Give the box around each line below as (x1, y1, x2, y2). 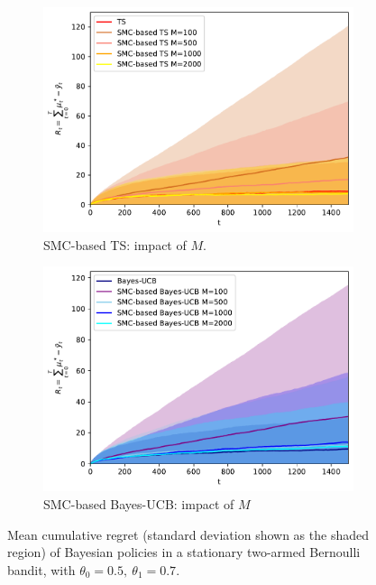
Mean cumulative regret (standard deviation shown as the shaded (7, 525, 369, 543)
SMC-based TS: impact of (43, 235, 187, 254)
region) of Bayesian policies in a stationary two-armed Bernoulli (7, 543, 361, 562)
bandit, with (7, 560, 76, 579)
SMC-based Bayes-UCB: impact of (43, 494, 234, 513)
